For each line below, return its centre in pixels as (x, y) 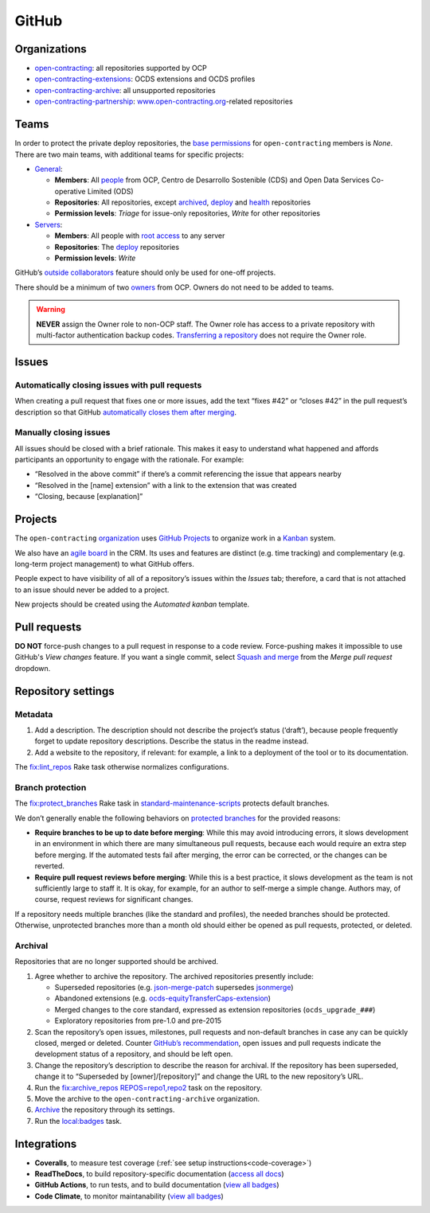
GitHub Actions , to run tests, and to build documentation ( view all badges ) (157, 1185)
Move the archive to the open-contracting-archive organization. (147, 1099)
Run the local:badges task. (78, 1121)
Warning (51, 310)
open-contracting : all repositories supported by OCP (121, 68)
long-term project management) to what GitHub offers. (104, 564)
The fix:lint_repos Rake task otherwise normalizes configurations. (122, 767)
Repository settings (64, 691)
